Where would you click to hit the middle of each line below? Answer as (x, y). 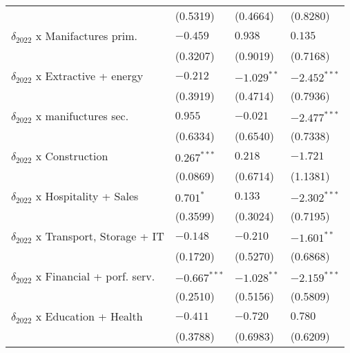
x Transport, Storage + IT (100, 236)
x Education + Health (89, 316)
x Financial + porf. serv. (95, 276)
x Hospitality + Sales (87, 196)
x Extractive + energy (89, 76)
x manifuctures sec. (82, 116)
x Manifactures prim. (87, 36)
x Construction (72, 156)
